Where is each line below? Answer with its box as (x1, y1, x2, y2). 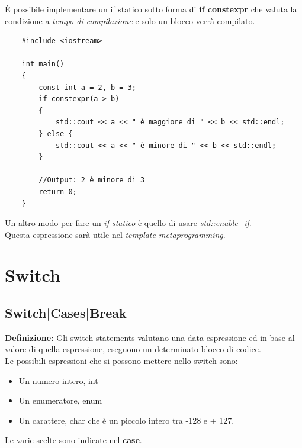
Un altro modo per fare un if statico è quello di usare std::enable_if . (5, 217, 252, 229)
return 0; (38, 187, 77, 196)
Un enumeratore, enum (18, 394, 102, 407)
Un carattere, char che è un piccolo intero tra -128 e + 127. (18, 414, 234, 426)
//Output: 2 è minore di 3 (38, 176, 145, 185)
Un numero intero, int (18, 374, 98, 386)
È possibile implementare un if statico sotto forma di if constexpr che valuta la (5, 3, 297, 15)
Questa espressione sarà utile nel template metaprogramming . (5, 228, 226, 240)
